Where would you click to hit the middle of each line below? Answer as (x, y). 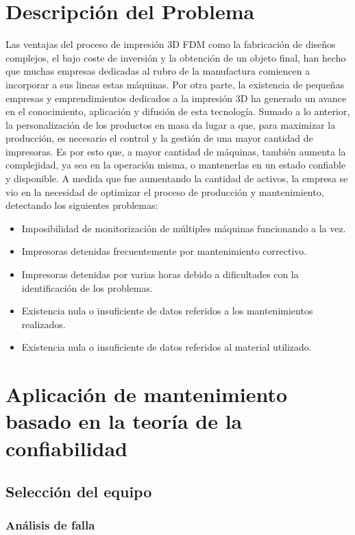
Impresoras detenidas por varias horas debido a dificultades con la (160, 274)
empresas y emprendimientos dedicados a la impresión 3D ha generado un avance (176, 98)
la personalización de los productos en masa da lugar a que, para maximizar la (171, 124)
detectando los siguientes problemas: (82, 205)
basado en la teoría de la (124, 421)
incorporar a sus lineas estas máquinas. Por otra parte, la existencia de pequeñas (175, 84)
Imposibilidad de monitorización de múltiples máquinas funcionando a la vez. (184, 228)
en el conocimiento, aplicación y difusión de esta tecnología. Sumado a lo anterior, (178, 111)
